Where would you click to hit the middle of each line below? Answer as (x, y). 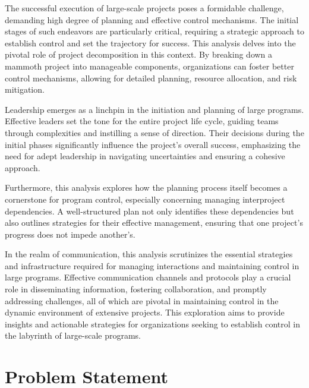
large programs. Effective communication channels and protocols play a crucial (148, 277)
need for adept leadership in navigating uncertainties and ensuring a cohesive (145, 156)
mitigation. (25, 89)
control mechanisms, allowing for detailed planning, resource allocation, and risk (151, 78)
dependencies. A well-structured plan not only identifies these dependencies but (149, 211)
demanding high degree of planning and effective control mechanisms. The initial (152, 19)
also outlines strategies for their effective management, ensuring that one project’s (154, 223)
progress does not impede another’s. (70, 234)
